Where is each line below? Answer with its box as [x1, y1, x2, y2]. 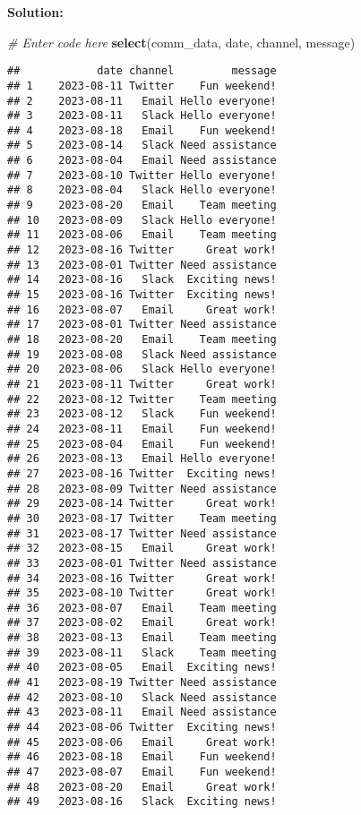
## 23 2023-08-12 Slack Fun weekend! [7, 407, 277, 421]
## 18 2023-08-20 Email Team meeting [7, 333, 277, 346]
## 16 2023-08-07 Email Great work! [7, 303, 277, 316]
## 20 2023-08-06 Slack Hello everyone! [7, 363, 277, 376]
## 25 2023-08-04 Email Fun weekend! [7, 437, 277, 450]
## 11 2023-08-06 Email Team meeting [7, 228, 277, 242]
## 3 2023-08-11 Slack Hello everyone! [7, 109, 277, 123]
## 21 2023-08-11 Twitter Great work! [7, 377, 277, 390]
